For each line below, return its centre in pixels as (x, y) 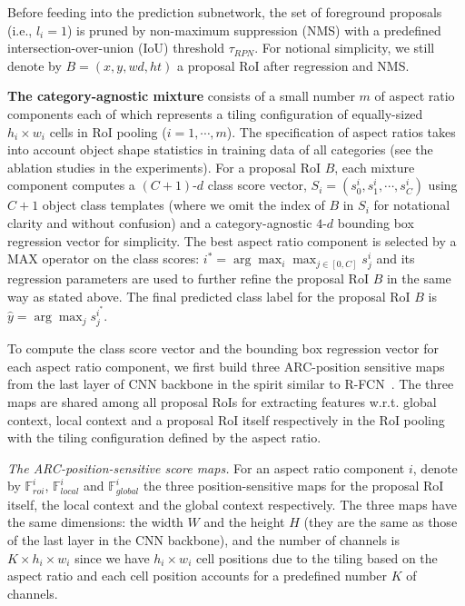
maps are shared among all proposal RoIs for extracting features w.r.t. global (222, 402)
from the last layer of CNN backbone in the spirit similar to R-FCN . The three (231, 384)
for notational (412, 205)
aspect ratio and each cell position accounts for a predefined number (198, 576)
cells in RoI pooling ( (108, 131)
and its (396, 258)
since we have (112, 557)
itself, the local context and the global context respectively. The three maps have (232, 504)
